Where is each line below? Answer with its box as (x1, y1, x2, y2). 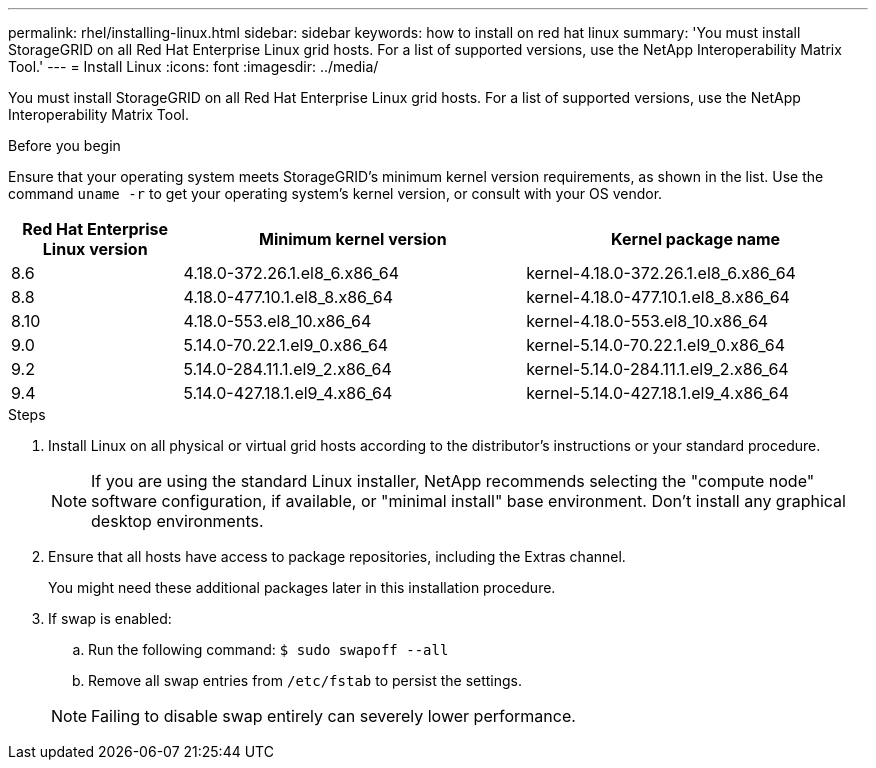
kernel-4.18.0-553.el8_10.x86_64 (526, 311, 769, 331)
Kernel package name (611, 229, 781, 249)
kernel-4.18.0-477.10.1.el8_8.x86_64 (526, 287, 790, 307)
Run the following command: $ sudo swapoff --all (88, 641, 449, 658)
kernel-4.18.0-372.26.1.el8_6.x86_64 (526, 263, 796, 283)
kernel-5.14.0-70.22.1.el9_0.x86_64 (526, 335, 785, 355)
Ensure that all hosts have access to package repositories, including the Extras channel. (48, 548, 626, 565)
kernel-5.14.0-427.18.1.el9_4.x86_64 (526, 383, 790, 403)
